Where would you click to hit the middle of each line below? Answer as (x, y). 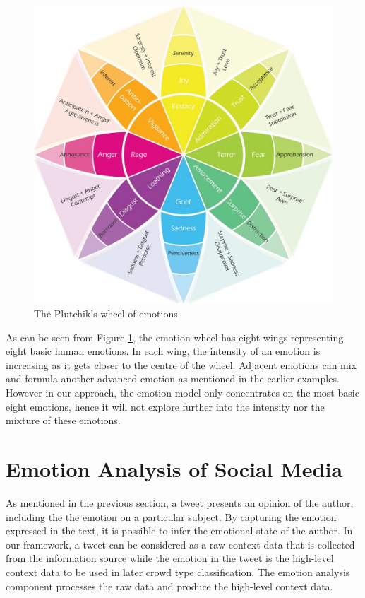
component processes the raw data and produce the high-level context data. (169, 586)
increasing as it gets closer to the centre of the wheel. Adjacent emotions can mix (181, 364)
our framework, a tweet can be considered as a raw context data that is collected (180, 544)
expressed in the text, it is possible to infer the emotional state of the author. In (179, 530)
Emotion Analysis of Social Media (174, 469)
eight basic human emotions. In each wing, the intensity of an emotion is (163, 351)
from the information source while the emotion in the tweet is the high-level (170, 558)
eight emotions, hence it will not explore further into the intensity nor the (165, 406)
